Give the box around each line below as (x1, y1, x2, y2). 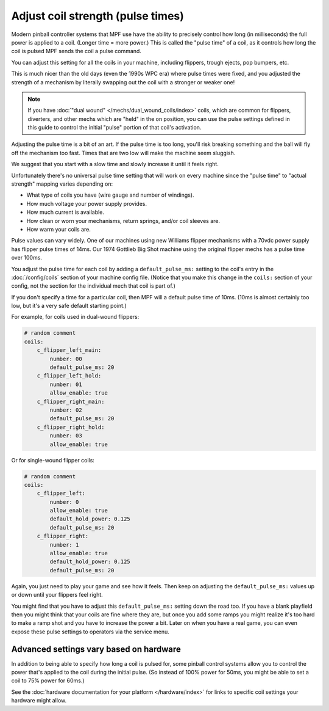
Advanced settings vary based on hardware (11, 644, 181, 654)
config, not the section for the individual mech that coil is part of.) (11, 282, 176, 290)
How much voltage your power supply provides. (26, 200, 147, 207)
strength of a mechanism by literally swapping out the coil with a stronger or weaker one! (11, 78, 235, 86)
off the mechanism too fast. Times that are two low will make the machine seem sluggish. (11, 149, 236, 156)
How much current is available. (26, 208, 105, 216)
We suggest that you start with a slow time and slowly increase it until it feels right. (11, 161, 219, 168)
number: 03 (49, 432, 82, 439)
